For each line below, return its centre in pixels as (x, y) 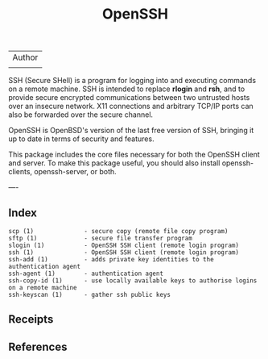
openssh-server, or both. (75, 172)
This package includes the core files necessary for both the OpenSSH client (134, 155)
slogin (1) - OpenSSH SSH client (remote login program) (124, 245)
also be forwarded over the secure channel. (81, 115)
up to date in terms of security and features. (81, 139)
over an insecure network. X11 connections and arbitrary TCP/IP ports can (131, 106)
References (38, 346)
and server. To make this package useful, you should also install (114, 163)
